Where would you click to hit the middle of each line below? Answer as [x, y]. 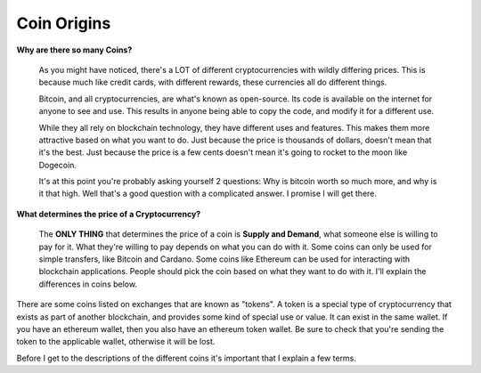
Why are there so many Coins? [74, 50]
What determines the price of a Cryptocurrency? [109, 214]
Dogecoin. [58, 165]
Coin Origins [64, 23]
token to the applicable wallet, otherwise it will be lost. [116, 342]
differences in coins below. [88, 284]
